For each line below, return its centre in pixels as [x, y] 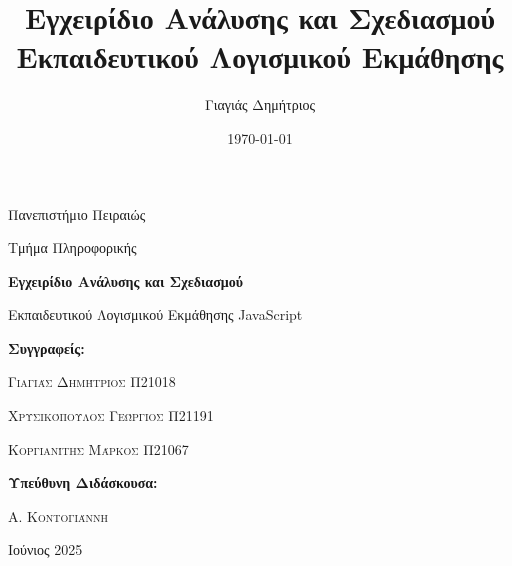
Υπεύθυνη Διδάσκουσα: [83, 482]
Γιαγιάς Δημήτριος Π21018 [92, 381]
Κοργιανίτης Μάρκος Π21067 [98, 448]
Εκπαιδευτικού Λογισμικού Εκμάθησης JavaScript [155, 314]
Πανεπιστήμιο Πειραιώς [77, 213]
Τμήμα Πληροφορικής [72, 247]
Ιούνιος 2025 [45, 549]
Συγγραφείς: [46, 347]
